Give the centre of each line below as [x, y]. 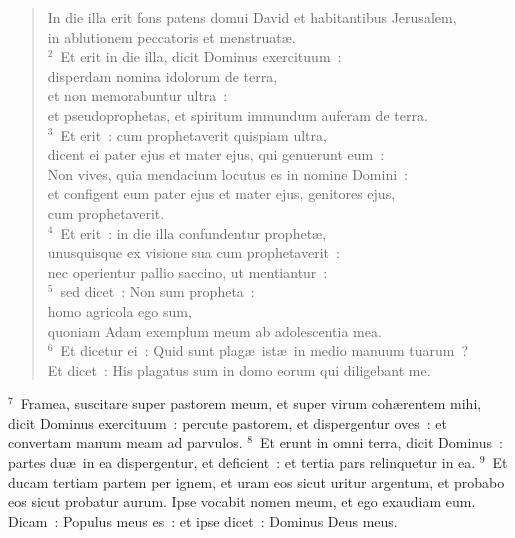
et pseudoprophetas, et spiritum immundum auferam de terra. [237, 114]
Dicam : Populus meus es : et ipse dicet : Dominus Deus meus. [203, 520]
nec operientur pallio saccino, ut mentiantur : [187, 271]
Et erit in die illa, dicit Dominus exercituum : [201, 56]
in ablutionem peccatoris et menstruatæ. [171, 36]
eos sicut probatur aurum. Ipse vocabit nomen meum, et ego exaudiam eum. [242, 501]
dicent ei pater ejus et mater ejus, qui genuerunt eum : [216, 154]
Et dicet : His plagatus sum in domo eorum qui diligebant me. [239, 369]
